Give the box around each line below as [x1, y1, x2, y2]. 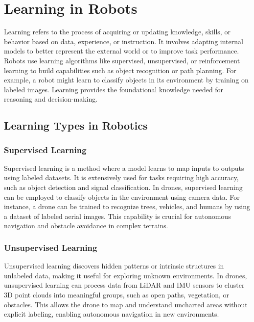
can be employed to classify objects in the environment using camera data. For [4, 191, 240, 202]
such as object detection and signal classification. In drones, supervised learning [4, 182, 243, 192]
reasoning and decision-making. [4, 94, 98, 104]
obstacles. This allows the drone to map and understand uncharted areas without [4, 299, 248, 309]
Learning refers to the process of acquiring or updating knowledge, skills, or [4, 27, 231, 37]
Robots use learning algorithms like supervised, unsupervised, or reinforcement [4, 55, 240, 65]
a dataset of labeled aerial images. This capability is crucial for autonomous [4, 211, 231, 221]
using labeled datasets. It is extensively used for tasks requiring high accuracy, [4, 172, 239, 183]
